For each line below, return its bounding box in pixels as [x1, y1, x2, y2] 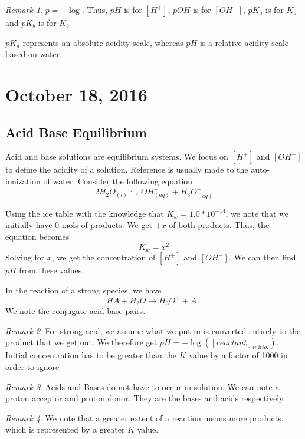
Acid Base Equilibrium [5, 123, 147, 141]
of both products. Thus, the [169, 219, 270, 231]
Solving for [5, 251, 45, 263]
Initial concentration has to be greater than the [5, 349, 176, 361]
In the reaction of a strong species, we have [5, 283, 162, 296]
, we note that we [225, 207, 289, 219]
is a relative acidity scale [199, 36, 289, 48]
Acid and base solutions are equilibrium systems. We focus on [5, 150, 228, 163]
